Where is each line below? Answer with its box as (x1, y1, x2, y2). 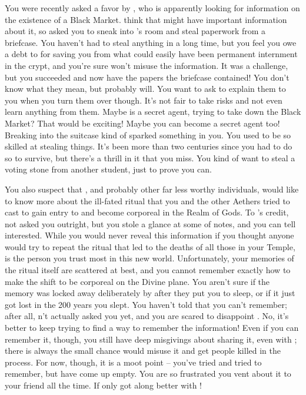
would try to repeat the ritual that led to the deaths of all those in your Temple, (5, 240, 295, 253)
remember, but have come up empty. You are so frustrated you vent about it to (5, 367, 291, 380)
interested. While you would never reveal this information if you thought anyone (5, 229, 294, 241)
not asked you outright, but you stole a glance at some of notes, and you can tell (5, 217, 296, 230)
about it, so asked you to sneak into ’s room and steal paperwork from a (5, 25, 266, 37)
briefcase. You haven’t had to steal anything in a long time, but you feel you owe (5, 36, 297, 48)
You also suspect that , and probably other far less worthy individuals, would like (5, 182, 299, 195)
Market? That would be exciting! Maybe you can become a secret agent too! (5, 117, 280, 129)
